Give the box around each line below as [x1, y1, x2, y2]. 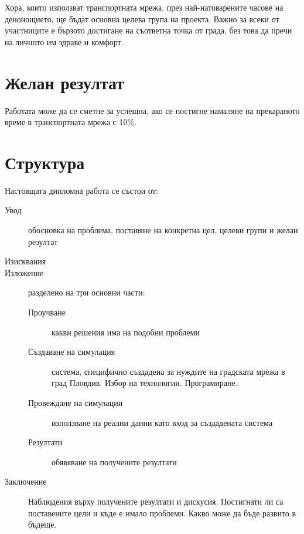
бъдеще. [28, 518, 57, 530]
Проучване [28, 305, 66, 318]
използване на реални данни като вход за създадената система [52, 416, 273, 428]
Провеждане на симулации [28, 396, 123, 408]
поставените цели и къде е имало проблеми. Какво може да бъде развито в [28, 506, 296, 519]
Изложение [5, 266, 44, 278]
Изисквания [5, 255, 46, 267]
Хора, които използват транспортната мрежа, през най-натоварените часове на [5, 1, 283, 13]
